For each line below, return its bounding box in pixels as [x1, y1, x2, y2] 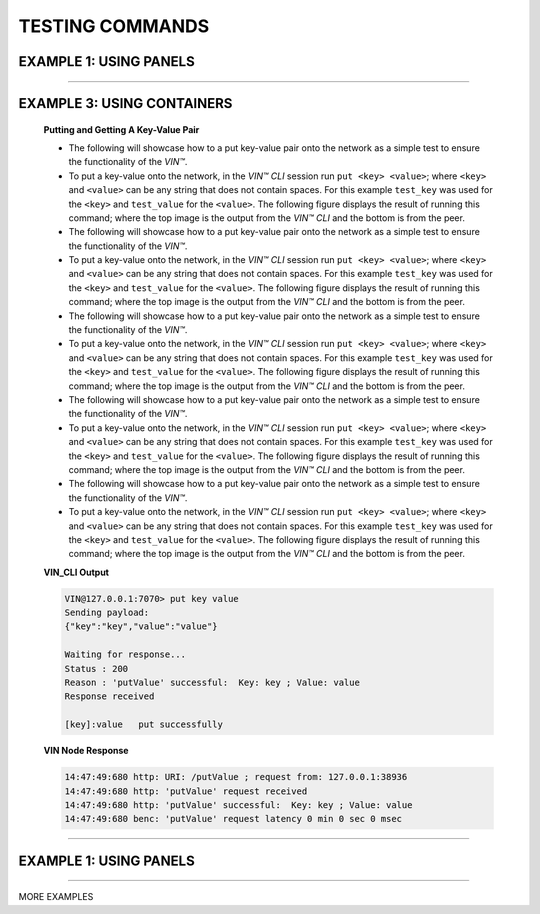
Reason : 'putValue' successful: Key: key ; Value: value [64, 677, 360, 689]
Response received [64, 691, 155, 702]
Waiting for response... [64, 649, 187, 660]
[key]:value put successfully [64, 719, 224, 730]
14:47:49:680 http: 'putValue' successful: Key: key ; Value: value [64, 799, 413, 810]
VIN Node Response [43, 745, 129, 757]
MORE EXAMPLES [18, 891, 94, 903]
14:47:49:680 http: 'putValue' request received [64, 785, 308, 797]
